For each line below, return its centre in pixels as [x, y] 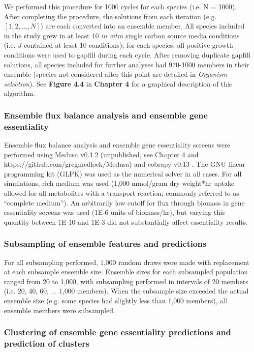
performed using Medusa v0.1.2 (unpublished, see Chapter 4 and [101, 154]
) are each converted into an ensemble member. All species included [143, 26]
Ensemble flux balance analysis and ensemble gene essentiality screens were [117, 145]
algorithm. [20, 93]
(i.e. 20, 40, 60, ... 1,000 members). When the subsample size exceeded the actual [126, 291]
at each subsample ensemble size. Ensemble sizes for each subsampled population [126, 272]
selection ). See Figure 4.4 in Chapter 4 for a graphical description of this [118, 83]
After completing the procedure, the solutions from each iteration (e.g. [110, 16]
